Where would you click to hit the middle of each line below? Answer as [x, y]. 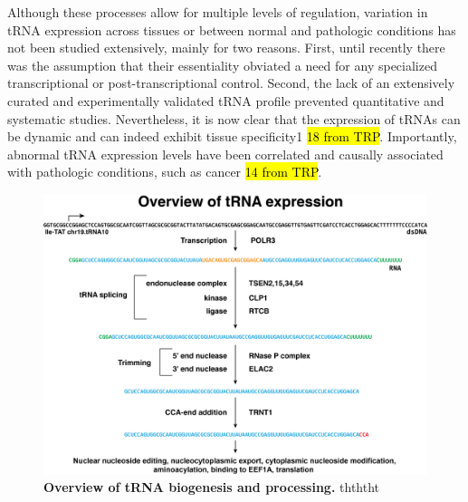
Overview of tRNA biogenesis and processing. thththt [212, 487]
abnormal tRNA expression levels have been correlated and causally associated [225, 154]
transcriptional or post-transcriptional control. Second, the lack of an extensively [231, 83]
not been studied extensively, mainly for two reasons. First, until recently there [226, 48]
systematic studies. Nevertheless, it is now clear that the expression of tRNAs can [234, 118]
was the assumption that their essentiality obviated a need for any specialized [222, 65]
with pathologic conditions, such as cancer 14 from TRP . [165, 172]
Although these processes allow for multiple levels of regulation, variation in [218, 12]
